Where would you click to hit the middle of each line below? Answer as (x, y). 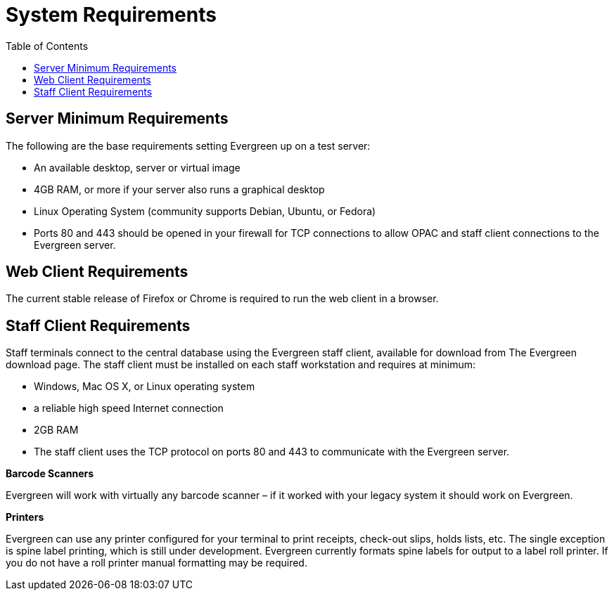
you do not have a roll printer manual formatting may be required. (156, 563)
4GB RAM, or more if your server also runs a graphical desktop (179, 189)
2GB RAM (56, 430)
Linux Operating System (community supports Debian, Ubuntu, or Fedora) (205, 211)
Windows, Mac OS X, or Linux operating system (145, 387)
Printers (25, 517)
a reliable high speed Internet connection (129, 408)
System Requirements (111, 15)
